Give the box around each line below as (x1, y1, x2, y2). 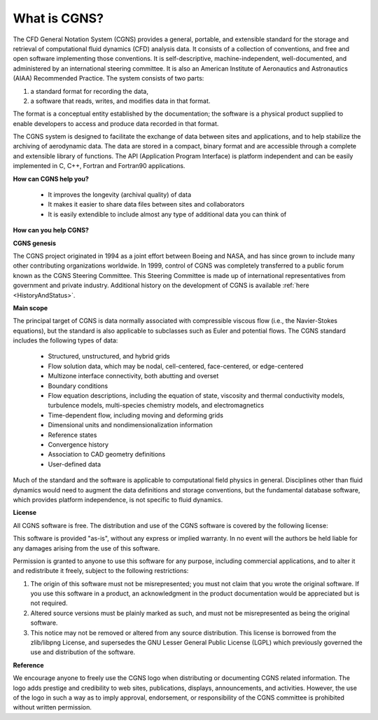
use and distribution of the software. (30, 648, 136, 656)
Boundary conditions (48, 382, 108, 390)
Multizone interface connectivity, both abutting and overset (48, 372, 219, 380)
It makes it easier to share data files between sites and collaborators (48, 200, 245, 209)
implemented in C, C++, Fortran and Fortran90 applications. (13, 162, 185, 170)
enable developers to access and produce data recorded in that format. (13, 119, 219, 127)
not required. (30, 599, 68, 607)
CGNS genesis (13, 239, 56, 247)
